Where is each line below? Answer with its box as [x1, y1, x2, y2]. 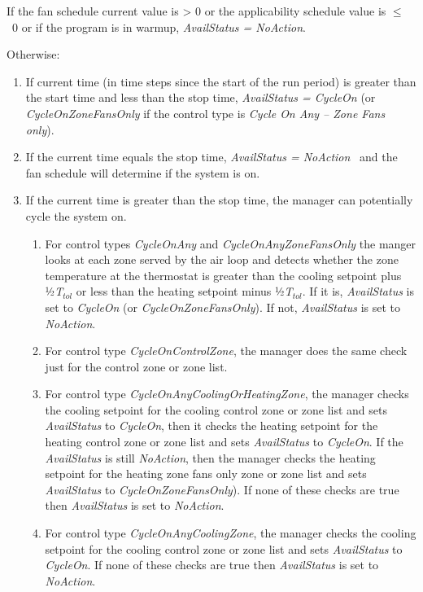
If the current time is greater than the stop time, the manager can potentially [25, 191, 413, 208]
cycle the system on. [25, 207, 127, 224]
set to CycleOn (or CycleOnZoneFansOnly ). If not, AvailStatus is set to [45, 298, 401, 315]
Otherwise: [7, 46, 60, 63]
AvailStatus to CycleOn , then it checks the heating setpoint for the [45, 417, 378, 434]
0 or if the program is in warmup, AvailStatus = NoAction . [11, 18, 306, 35]
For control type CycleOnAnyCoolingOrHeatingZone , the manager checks [45, 385, 409, 402]
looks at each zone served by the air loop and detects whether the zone [45, 251, 399, 268]
